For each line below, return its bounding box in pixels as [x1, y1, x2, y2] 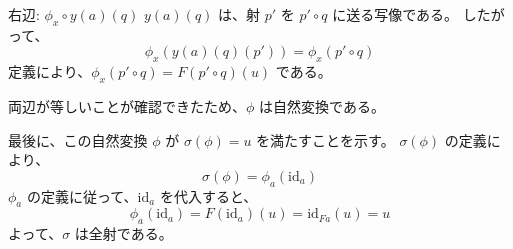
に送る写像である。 [332, 4, 459, 24]
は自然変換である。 [259, 95, 385, 116]
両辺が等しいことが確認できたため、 [8, 95, 246, 116]
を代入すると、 [159, 185, 258, 206]
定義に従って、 [40, 185, 138, 206]
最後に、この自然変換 [8, 129, 148, 150]
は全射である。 [74, 223, 173, 244]
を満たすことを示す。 [256, 129, 395, 150]
